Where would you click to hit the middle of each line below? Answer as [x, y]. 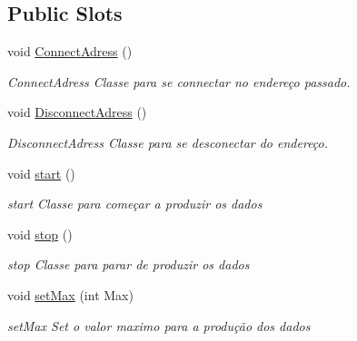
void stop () [40, 234]
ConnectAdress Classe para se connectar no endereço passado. [179, 81]
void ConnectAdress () [70, 51]
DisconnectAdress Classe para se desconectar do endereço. [168, 142]
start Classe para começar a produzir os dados [135, 204]
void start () [41, 173]
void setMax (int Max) [70, 294]
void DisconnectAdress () [77, 112]
